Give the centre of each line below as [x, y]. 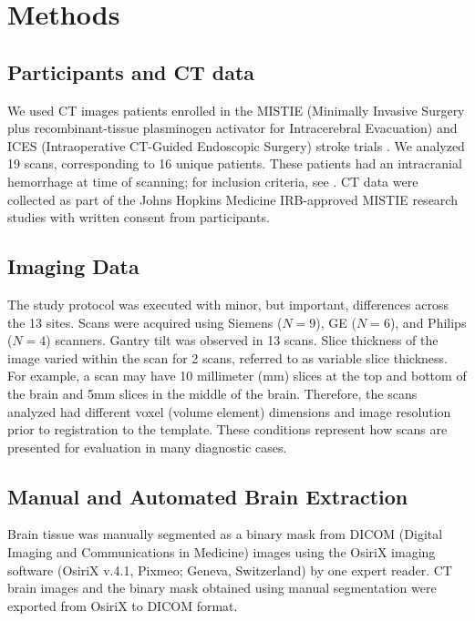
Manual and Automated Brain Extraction [208, 496]
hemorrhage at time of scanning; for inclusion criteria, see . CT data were [213, 181]
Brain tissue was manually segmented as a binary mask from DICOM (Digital [225, 534]
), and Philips [428, 322]
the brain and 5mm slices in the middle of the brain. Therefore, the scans [212, 393]
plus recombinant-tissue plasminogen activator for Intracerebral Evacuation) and [232, 128]
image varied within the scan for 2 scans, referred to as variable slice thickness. [227, 357]
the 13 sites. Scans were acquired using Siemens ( [145, 322]
